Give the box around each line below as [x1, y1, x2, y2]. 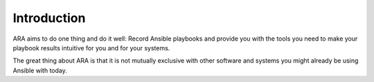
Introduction [12, 10, 86, 25]
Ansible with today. [12, 66, 67, 74]
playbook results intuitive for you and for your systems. [12, 43, 170, 52]
